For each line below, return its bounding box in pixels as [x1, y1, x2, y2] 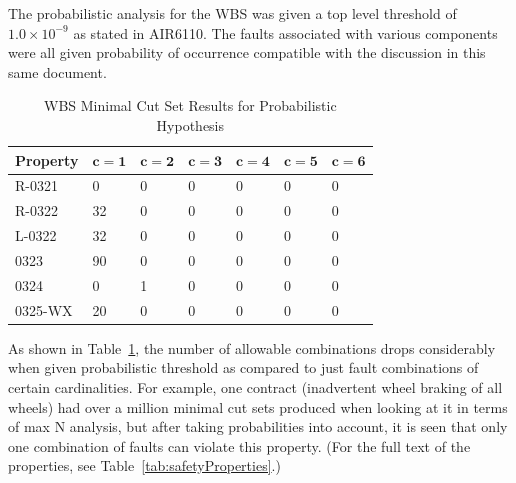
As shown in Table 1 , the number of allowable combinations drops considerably [8, 337, 496, 358]
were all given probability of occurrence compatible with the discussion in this [8, 42, 486, 63]
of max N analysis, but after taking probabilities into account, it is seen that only [8, 416, 508, 437]
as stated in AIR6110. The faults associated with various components [73, 22, 498, 43]
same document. [8, 61, 107, 82]
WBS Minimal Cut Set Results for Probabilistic [44, 95, 337, 116]
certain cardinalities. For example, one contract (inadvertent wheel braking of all [8, 376, 503, 397]
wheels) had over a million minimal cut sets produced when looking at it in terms [8, 396, 508, 417]
